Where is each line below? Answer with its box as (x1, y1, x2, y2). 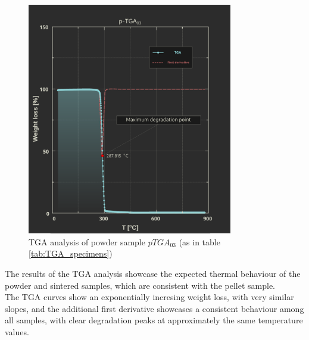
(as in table (179, 235, 220, 248)
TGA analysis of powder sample (29, 235, 145, 248)
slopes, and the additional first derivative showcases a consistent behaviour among (5, 302, 304, 314)
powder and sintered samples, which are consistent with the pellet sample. (5, 279, 275, 291)
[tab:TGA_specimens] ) (29, 247, 113, 260)
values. (5, 325, 29, 338)
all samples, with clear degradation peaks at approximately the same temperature (5, 314, 303, 326)
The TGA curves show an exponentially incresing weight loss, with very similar (5, 291, 294, 303)
